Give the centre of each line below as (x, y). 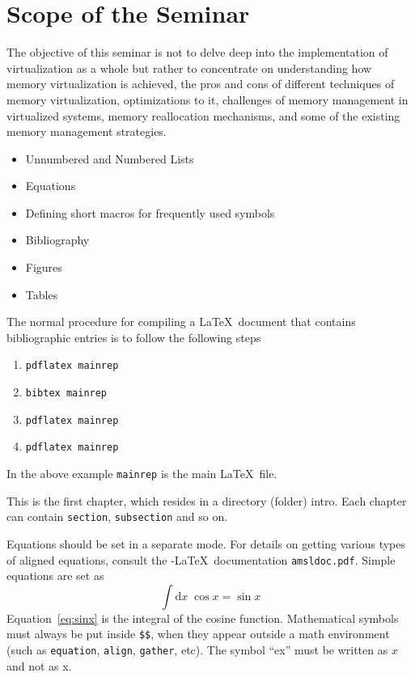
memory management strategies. (87, 131)
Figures (44, 267)
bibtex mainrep (66, 394)
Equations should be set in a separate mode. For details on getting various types (206, 543)
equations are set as (55, 575)
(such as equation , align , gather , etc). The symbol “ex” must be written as (197, 650)
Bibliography (57, 240)
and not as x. (39, 665)
